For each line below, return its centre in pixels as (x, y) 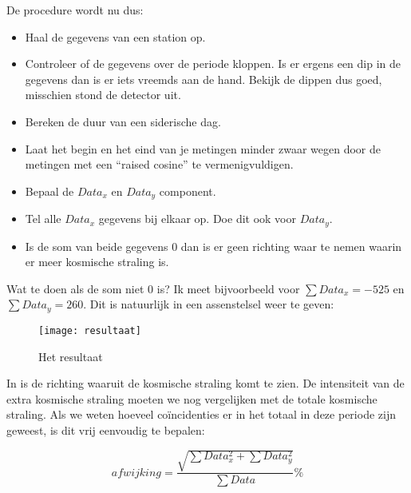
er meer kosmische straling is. (97, 262)
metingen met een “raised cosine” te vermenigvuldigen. (159, 164)
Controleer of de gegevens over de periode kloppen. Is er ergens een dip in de (213, 64)
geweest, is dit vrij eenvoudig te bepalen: (106, 429)
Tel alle (43, 219)
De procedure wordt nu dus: (75, 10)
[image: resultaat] (90, 330)
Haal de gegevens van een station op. (115, 36)
